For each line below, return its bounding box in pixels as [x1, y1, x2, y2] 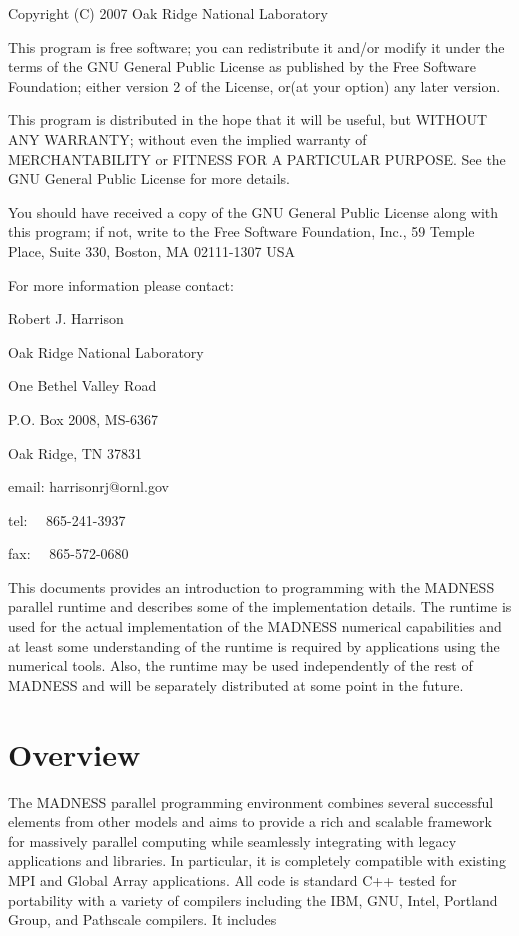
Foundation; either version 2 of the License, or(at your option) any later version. [8, 75, 501, 96]
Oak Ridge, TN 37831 [8, 442, 142, 463]
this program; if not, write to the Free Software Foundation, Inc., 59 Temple [8, 221, 475, 242]
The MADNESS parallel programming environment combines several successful [8, 791, 494, 812]
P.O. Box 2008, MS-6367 [8, 408, 159, 429]
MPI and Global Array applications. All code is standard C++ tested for [8, 869, 457, 890]
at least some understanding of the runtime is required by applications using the [8, 635, 500, 656]
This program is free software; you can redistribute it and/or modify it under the [8, 36, 505, 57]
